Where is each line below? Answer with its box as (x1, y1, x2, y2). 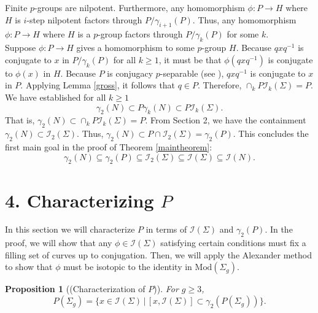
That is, (5, 114, 35, 126)
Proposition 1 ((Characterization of (5, 282, 145, 295)
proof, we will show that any (5, 236, 112, 249)
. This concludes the (233, 127, 309, 140)
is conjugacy (107, 66, 153, 79)
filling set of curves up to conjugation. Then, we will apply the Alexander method (5, 248, 312, 261)
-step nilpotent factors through (26, 13, 142, 26)
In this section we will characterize (5, 223, 135, 236)
